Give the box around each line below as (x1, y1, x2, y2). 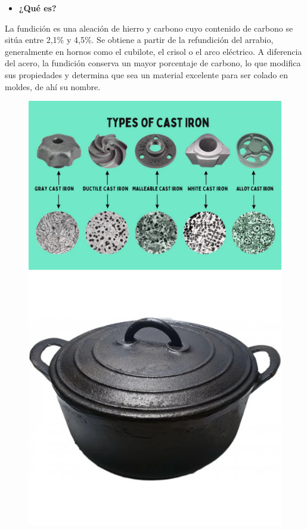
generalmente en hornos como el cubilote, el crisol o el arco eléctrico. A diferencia (5, 45, 302, 57)
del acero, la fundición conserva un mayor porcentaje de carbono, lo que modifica (5, 57, 301, 69)
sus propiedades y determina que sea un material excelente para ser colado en (5, 68, 288, 81)
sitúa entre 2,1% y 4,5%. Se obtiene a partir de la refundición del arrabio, (5, 33, 274, 46)
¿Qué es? (18, 2, 57, 14)
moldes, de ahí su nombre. (5, 80, 101, 93)
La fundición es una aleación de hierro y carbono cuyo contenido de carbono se (5, 21, 293, 34)
